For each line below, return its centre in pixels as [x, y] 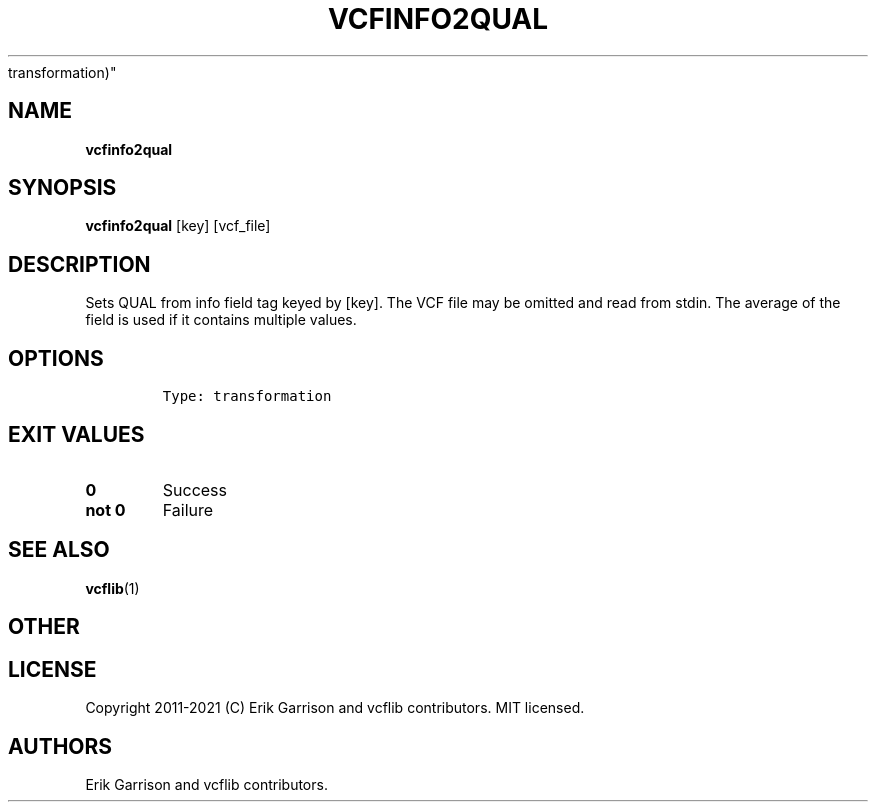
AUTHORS [60, 746]
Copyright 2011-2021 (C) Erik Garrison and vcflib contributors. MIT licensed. [335, 708]
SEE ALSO [59, 550]
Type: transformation [247, 396]
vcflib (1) [112, 588]
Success [195, 489]
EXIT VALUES [76, 434]
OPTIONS [56, 358]
